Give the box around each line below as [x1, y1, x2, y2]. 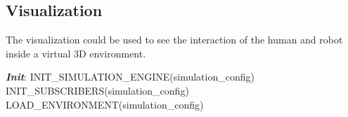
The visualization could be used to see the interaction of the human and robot [6, 32, 343, 47]
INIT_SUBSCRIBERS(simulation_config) [6, 83, 189, 97]
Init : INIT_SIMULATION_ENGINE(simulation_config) [6, 69, 254, 84]
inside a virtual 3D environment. [6, 46, 146, 60]
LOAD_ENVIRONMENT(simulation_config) [6, 97, 204, 111]
